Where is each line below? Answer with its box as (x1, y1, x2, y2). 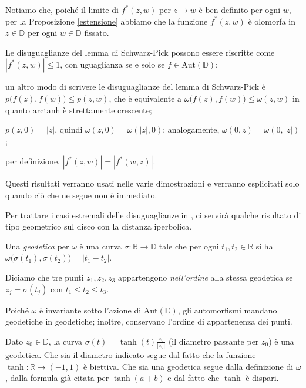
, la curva (48, 335, 83, 347)
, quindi (55, 123, 83, 136)
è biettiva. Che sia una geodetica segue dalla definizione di (83, 360, 294, 372)
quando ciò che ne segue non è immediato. (5, 188, 157, 201)
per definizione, (5, 155, 60, 167)
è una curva (79, 239, 122, 252)
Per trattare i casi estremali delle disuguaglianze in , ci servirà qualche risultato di (5, 208, 301, 221)
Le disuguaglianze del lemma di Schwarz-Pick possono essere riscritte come (5, 46, 275, 58)
